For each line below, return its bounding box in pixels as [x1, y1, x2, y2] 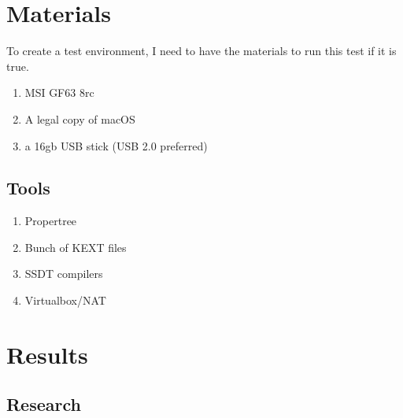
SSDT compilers [24, 265, 103, 282]
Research [6, 392, 81, 416]
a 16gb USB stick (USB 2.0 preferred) [24, 137, 208, 154]
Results [6, 338, 88, 370]
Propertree [24, 213, 77, 229]
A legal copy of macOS [24, 110, 135, 127]
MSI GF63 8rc [24, 84, 94, 101]
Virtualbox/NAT [24, 292, 106, 309]
